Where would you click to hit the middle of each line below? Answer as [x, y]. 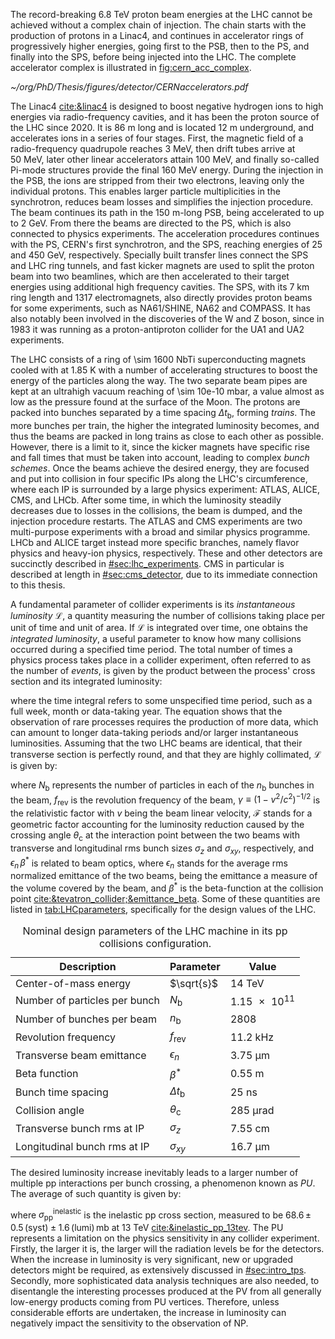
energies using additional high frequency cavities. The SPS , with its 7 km [160, 287]
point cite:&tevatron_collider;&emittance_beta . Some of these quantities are [165, 898]
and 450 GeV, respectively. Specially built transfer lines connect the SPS [159, 255]
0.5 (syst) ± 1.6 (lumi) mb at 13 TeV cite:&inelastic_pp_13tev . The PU [147, 1228]
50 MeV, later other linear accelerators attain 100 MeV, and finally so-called [165, 159]
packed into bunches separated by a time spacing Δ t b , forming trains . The [163, 414]
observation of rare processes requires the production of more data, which [164, 721]
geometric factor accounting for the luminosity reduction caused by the [157, 825]
